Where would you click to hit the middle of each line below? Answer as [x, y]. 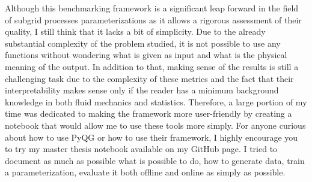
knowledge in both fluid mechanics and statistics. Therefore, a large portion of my [156, 101]
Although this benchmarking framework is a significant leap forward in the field [152, 8]
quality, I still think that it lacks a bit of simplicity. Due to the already [135, 31]
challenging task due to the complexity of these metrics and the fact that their [149, 78]
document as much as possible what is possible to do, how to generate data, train [155, 160]
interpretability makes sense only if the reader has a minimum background [142, 90]
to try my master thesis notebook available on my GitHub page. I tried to [141, 149]
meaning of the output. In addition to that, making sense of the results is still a [152, 66]
